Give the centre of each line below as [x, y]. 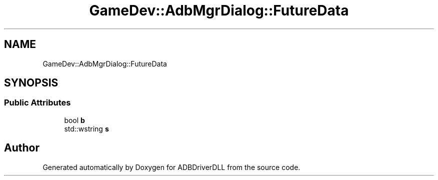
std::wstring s [86, 128]
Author [22, 148]
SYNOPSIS [31, 83]
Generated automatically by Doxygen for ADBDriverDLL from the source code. [171, 167]
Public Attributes [37, 103]
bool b [74, 120]
